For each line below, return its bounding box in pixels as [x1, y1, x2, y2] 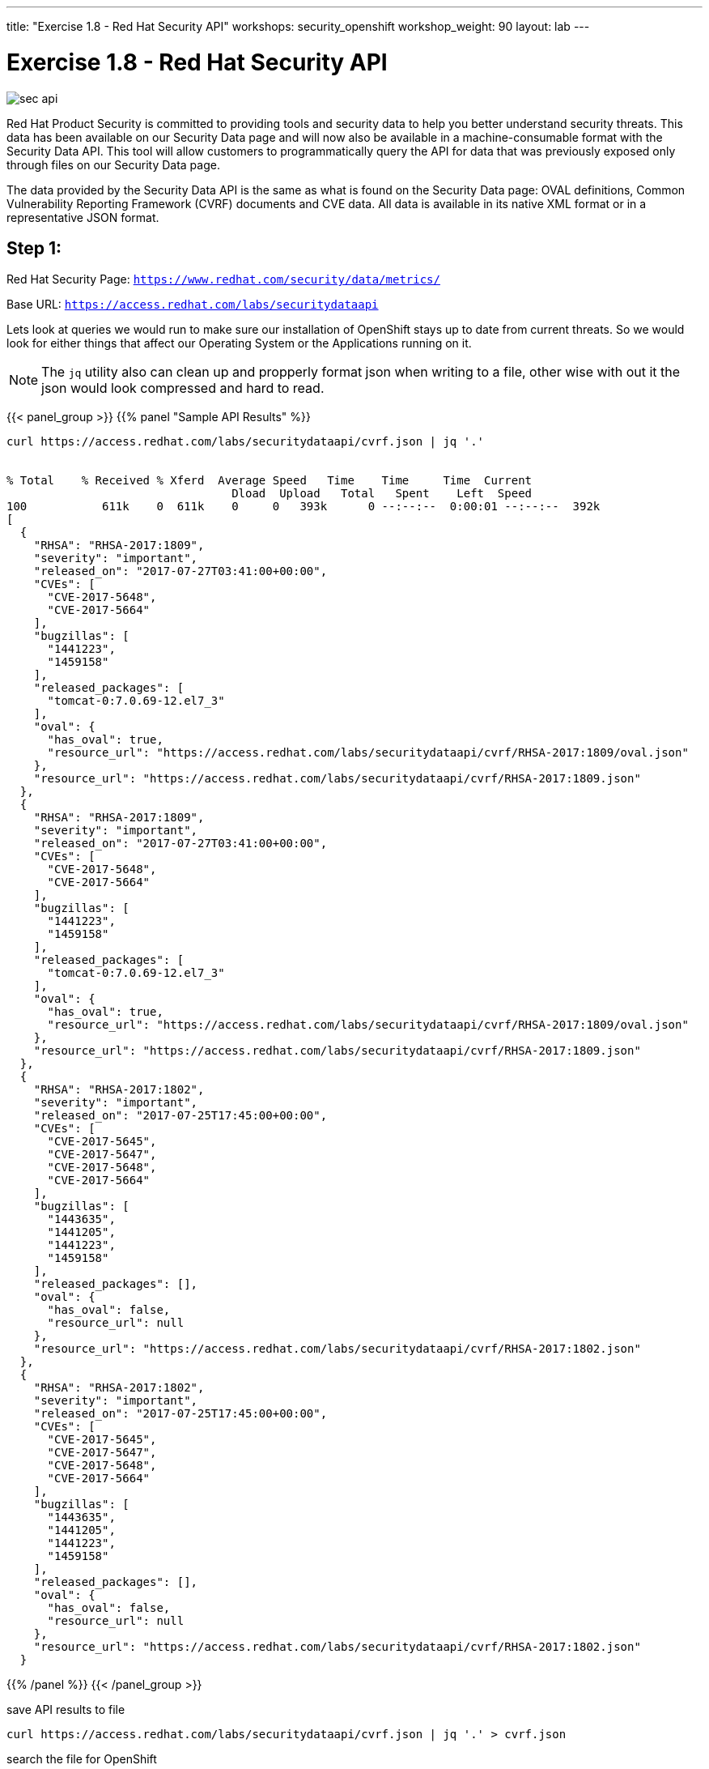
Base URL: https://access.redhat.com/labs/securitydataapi [6, 297, 379, 312]
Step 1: [6, 237, 62, 258]
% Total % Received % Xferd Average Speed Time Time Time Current [6, 474, 533, 488]
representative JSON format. [6, 210, 159, 224]
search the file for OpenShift [6, 1752, 157, 1767]
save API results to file [6, 1703, 125, 1717]
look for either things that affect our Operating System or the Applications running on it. [6, 336, 472, 351]
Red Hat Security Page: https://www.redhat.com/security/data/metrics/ [6, 272, 440, 287]
